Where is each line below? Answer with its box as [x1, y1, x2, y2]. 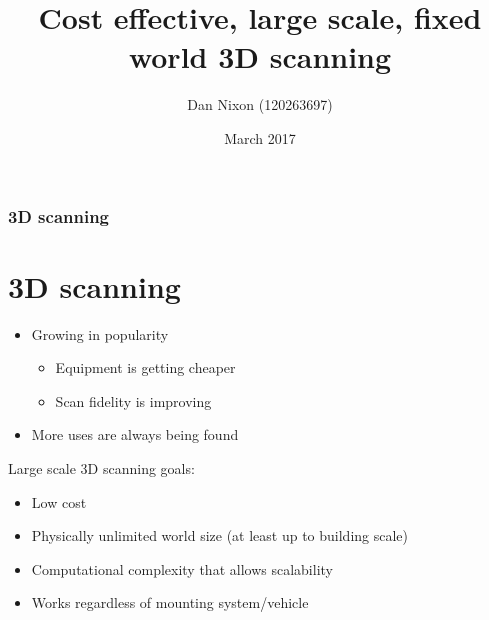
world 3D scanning [128, 36, 392, 77]
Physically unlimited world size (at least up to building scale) [31, 525, 409, 546]
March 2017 [224, 127, 296, 148]
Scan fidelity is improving [55, 390, 212, 411]
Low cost [31, 491, 87, 512]
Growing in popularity [31, 323, 169, 344]
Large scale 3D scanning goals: [8, 457, 195, 478]
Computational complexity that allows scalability [31, 558, 333, 579]
